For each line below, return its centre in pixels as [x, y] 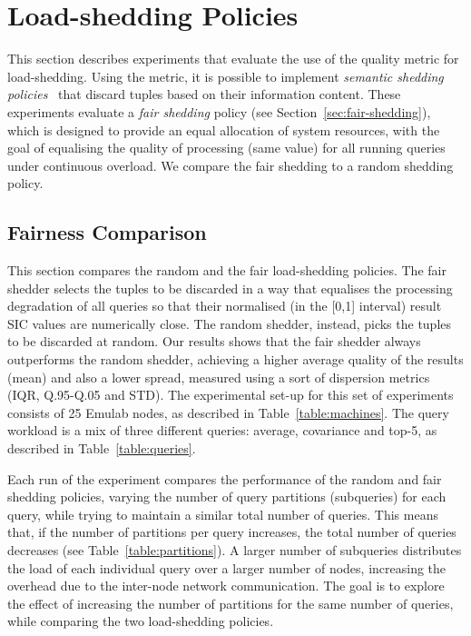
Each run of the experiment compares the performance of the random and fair [225, 478]
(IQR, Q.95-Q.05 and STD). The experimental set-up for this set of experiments [231, 395]
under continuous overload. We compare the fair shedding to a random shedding [231, 165]
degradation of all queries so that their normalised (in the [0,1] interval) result [225, 306]
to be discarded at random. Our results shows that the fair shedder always [214, 341]
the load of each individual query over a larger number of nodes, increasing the [227, 567]
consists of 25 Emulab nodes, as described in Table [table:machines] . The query [228, 412]
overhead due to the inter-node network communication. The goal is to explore [226, 586]
